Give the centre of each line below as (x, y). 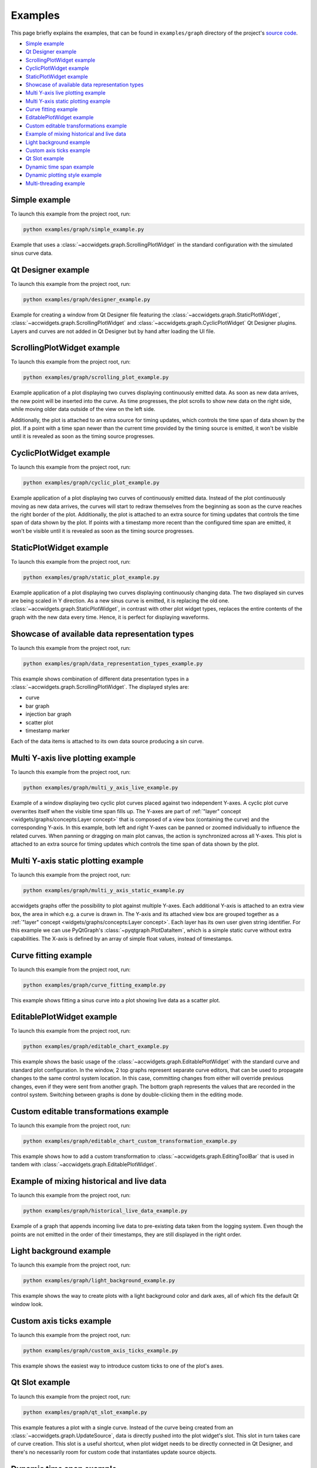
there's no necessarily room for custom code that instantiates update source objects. (114, 1452)
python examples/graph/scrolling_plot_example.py (96, 378)
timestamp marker (48, 730)
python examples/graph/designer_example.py (87, 299)
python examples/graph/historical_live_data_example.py (105, 1211)
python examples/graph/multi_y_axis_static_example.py (104, 890)
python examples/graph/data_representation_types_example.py (113, 663)
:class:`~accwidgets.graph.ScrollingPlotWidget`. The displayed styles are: (100, 687)
